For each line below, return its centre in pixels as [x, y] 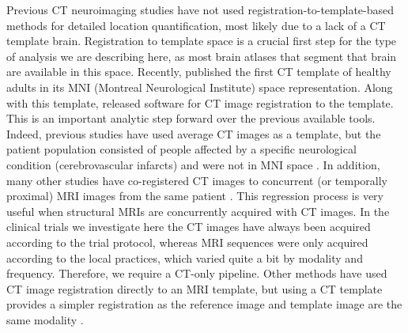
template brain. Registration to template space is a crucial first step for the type [202, 41]
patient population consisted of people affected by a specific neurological [181, 149]
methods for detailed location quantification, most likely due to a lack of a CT [196, 25]
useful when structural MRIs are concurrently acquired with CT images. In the [198, 211]
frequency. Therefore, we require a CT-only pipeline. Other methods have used [197, 273]
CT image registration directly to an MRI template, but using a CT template [195, 288]
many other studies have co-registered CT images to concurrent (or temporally [197, 180]
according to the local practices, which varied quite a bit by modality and [185, 257]
